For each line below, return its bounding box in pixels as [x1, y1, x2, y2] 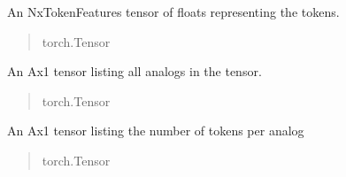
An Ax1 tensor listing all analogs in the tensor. [7, 62, 262, 81]
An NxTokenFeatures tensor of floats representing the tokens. [7, 3, 340, 20]
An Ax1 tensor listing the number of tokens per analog [7, 121, 304, 140]
